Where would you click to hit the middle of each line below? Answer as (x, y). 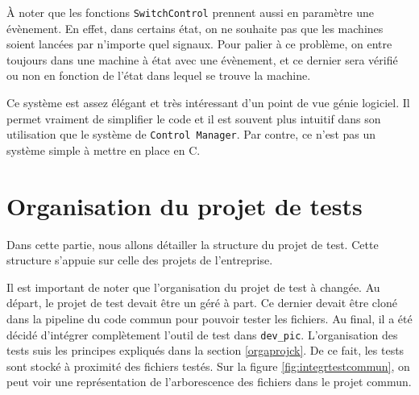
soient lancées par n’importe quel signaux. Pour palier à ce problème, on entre (199, 44)
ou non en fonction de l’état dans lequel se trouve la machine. (159, 75)
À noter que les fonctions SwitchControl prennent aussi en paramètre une (190, 12)
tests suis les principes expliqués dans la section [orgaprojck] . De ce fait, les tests (205, 350)
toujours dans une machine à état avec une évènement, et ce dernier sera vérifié (202, 59)
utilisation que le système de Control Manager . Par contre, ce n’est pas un (191, 134)
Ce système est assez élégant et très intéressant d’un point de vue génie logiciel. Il (208, 103)
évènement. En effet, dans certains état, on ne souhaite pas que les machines (195, 28)
